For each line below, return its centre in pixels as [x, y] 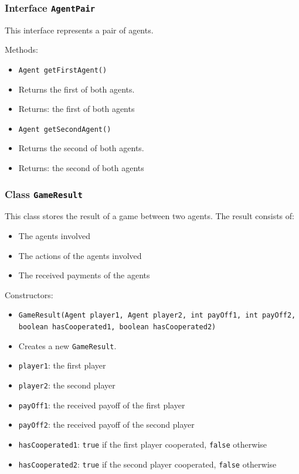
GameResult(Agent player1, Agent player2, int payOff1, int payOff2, [157, 316]
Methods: [21, 50]
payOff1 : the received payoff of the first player [102, 405]
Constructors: [29, 294]
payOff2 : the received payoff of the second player [106, 424]
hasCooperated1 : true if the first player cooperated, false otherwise [143, 444]
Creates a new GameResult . [67, 345]
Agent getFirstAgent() [63, 70]
